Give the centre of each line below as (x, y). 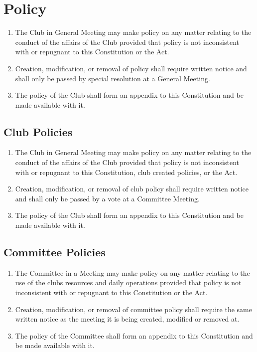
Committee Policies (55, 252)
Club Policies (38, 131)
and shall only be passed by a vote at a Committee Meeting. (107, 198)
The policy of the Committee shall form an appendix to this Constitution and (134, 335)
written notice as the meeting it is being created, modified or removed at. (127, 319)
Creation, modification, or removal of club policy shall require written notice (132, 189)
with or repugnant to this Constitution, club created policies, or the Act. (126, 172)
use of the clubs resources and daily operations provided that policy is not (128, 282)
